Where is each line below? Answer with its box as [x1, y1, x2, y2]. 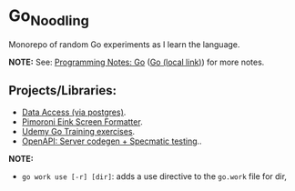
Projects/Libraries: [8, 83, 117, 98]
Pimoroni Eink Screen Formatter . [21, 116, 143, 127]
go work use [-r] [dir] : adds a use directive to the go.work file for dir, [21, 171, 288, 182]
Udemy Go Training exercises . [21, 126, 136, 137]
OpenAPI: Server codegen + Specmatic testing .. [21, 136, 202, 146]
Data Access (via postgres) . [21, 106, 127, 118]
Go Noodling [8, 5, 90, 29]
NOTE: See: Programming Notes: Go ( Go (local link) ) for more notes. [8, 56, 265, 67]
